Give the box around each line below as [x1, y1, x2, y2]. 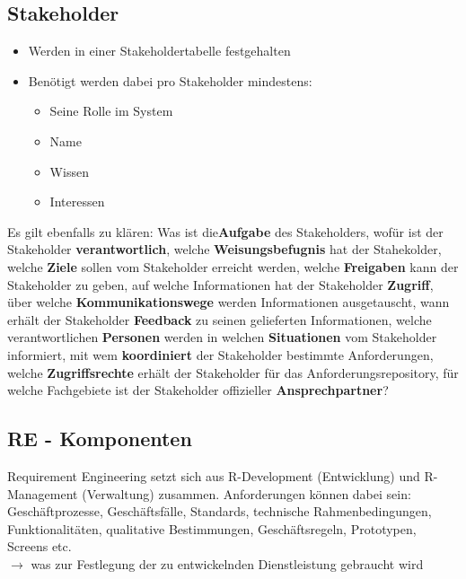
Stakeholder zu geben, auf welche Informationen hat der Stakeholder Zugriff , [7, 275, 434, 294]
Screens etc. [7, 537, 72, 556]
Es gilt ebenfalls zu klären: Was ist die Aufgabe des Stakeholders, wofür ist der [7, 222, 444, 241]
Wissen [49, 162, 89, 180]
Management [7, 484, 78, 503]
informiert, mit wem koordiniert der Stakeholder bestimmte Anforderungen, [7, 345, 434, 364]
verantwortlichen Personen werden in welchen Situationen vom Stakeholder [7, 328, 437, 347]
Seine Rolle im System [49, 101, 173, 120]
